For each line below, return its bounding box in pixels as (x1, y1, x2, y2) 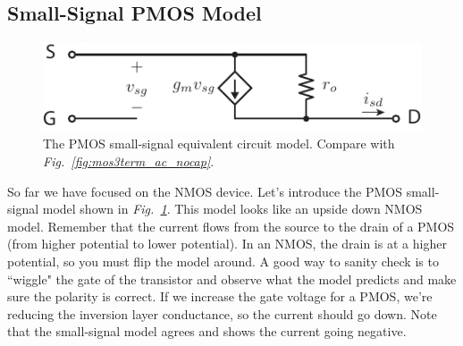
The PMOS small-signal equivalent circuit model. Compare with (43, 134, 395, 153)
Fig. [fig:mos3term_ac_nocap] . (43, 152, 215, 171)
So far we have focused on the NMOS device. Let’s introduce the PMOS (7, 181, 403, 200)
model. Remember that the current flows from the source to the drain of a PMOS (7, 216, 455, 235)
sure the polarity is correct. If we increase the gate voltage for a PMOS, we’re (7, 287, 433, 306)
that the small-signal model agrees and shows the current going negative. (7, 322, 407, 341)
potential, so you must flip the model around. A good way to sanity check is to (7, 252, 439, 271)
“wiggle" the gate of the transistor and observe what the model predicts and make (7, 269, 457, 288)
